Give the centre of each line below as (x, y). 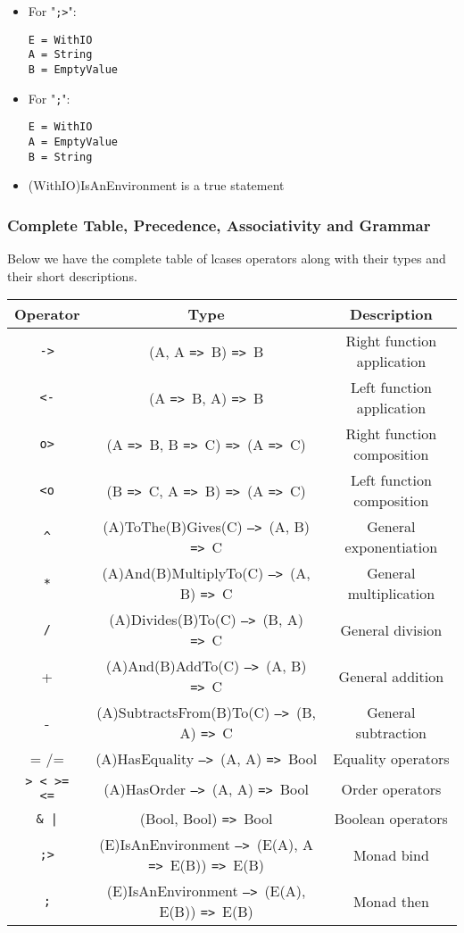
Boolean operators (391, 819)
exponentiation (391, 547)
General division (391, 629)
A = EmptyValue (73, 142)
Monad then (391, 901)
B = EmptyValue (73, 69)
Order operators (391, 788)
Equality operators (391, 759)
